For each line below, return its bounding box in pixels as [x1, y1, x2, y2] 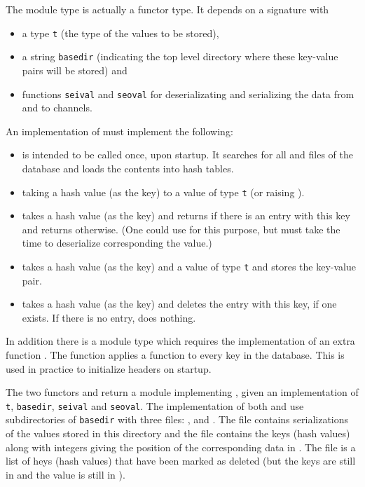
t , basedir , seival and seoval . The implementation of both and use [6, 398, 304, 413]
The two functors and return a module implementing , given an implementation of [6, 385, 359, 399]
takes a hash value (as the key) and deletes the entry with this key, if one [22, 296, 337, 311]
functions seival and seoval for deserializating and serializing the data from [22, 86, 354, 101]
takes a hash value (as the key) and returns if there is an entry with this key [22, 208, 350, 223]
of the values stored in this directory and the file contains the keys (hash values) [6, 426, 350, 441]
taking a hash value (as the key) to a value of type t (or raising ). [22, 184, 305, 199]
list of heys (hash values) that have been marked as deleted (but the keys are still [6, 453, 356, 468]
